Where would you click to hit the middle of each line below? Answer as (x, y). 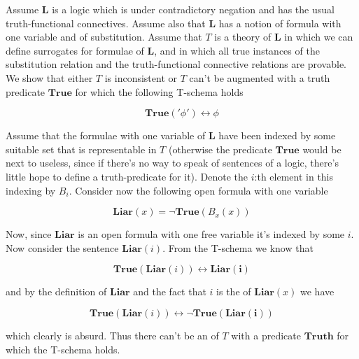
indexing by (31, 190)
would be (322, 149)
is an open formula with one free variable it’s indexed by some (211, 234)
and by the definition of (56, 291)
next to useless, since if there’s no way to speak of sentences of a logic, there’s (172, 163)
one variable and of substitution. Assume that (104, 37)
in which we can (319, 37)
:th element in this (294, 176)
